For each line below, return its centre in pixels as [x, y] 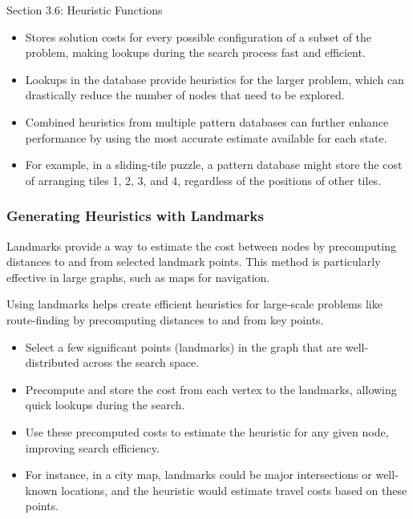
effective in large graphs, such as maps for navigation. [138, 277]
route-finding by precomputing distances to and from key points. [165, 319]
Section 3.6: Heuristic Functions [85, 10]
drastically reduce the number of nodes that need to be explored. [185, 95]
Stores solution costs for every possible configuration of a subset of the [198, 36]
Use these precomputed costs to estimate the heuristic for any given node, [207, 431]
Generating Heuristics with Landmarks [135, 216]
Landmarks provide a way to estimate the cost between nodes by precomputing [201, 245]
